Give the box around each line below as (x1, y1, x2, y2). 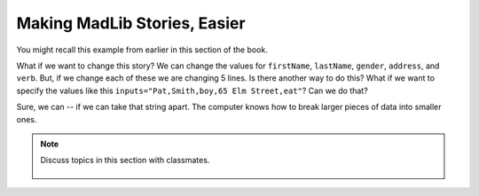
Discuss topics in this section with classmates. (40, 155, 210, 166)
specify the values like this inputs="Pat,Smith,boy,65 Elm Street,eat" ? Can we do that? (16, 85, 368, 96)
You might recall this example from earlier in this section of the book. (16, 44, 268, 55)
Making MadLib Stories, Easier (16, 13, 246, 33)
